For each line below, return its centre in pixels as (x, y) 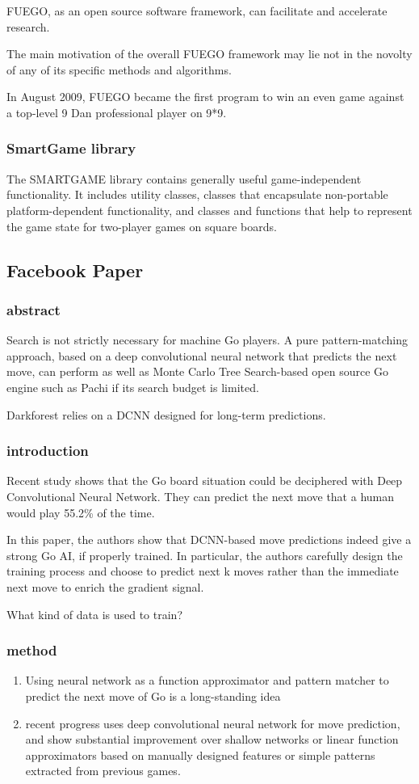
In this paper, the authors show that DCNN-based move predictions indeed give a (209, 540)
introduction (48, 451)
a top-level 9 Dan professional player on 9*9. (117, 112)
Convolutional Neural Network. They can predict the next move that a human (201, 496)
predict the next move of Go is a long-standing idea (153, 695)
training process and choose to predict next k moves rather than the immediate (203, 571)
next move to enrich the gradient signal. (105, 586)
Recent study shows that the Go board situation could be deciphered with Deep (205, 481)
